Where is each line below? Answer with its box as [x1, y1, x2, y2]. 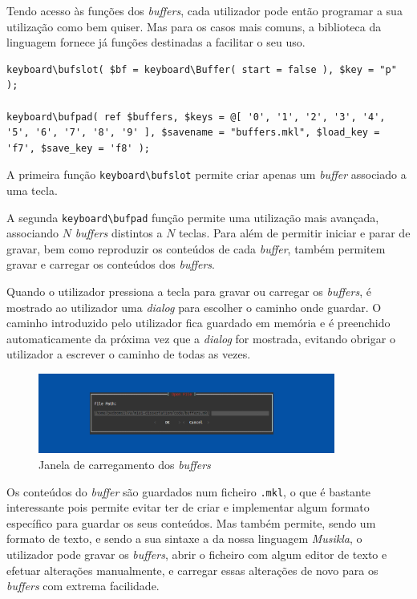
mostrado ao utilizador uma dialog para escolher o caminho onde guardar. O [6, 298, 382, 315]
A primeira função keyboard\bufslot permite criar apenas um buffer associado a [6, 166, 407, 183]
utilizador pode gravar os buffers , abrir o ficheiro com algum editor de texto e [6, 546, 387, 563]
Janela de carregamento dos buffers [38, 456, 211, 473]
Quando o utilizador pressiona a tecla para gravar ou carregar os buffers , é [6, 283, 371, 300]
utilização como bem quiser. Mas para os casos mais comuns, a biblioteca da [6, 18, 382, 34]
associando [6, 225, 59, 241]
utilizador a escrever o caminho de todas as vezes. [6, 346, 251, 362]
